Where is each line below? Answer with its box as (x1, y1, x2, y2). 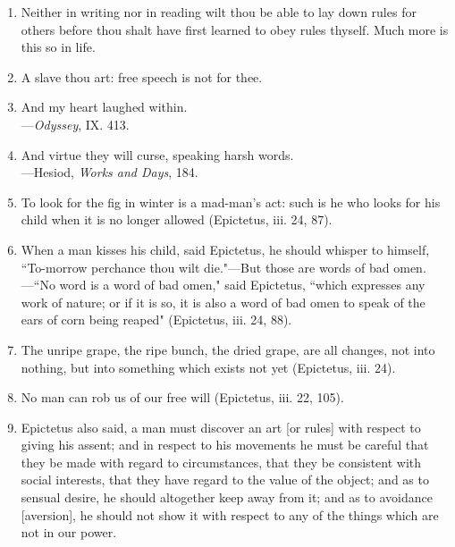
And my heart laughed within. (21, 97, 188, 116)
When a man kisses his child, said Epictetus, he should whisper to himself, (21, 240, 430, 258)
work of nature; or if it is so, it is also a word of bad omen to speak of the (21, 292, 426, 311)
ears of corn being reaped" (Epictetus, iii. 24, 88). (21, 310, 292, 329)
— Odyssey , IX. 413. (21, 114, 130, 133)
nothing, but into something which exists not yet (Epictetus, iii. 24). (21, 358, 396, 376)
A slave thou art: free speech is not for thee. (21, 67, 263, 86)
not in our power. (21, 523, 117, 542)
